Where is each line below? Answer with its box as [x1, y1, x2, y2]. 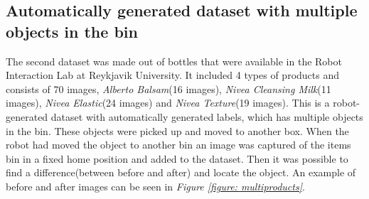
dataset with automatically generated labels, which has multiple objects [50, 109, 363, 124]
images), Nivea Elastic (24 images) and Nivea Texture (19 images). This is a [6, 95, 330, 110]
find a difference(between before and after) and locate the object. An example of [6, 165, 356, 180]
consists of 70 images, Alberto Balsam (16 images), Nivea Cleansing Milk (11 [6, 81, 331, 96]
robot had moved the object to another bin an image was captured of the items [6, 137, 351, 152]
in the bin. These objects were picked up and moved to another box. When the [6, 123, 349, 138]
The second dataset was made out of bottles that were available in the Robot [6, 53, 342, 68]
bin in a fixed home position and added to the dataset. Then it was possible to [6, 151, 348, 166]
